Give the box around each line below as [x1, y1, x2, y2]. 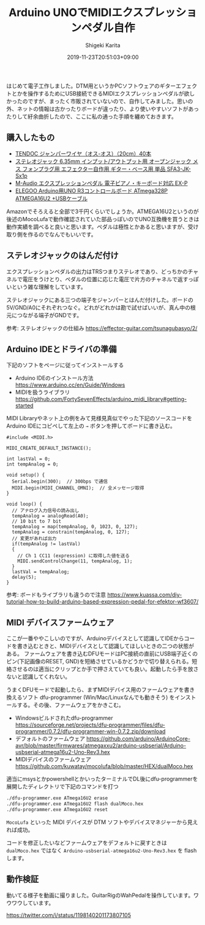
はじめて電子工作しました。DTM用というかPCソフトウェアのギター [6, 82, 176, 89]
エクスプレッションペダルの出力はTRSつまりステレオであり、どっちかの [6, 268, 188, 275]
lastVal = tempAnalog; [12, 569, 70, 575]
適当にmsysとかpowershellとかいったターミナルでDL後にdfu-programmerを [6, 776, 198, 783]
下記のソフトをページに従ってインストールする [6, 361, 124, 369]
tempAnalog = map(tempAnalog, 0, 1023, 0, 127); [12, 524, 138, 530]
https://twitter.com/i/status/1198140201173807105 [6, 911, 132, 919]
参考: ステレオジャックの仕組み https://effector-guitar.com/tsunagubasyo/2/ [6, 324, 198, 331]
